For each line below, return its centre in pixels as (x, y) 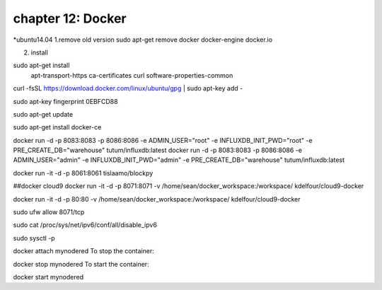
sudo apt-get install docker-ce (57, 127)
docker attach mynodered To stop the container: (84, 251)
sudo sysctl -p (34, 238)
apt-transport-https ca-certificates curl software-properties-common (132, 75)
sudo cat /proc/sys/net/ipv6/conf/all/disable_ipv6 (85, 225)
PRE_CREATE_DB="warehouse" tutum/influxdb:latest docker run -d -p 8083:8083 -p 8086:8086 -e (157, 150)
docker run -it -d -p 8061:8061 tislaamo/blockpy (83, 173)
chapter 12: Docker (70, 18)
